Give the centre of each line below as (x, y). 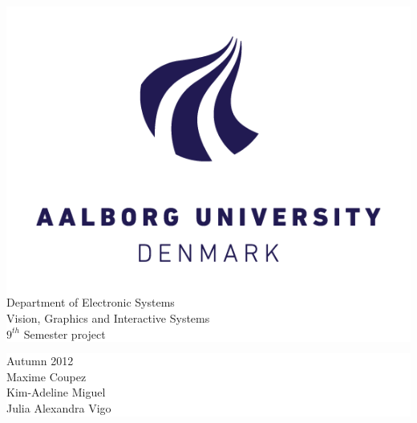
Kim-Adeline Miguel (56, 392)
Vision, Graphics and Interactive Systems (108, 318)
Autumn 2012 (40, 361)
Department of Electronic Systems (91, 302)
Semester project (65, 334)
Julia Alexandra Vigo (59, 408)
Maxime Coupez (47, 376)
